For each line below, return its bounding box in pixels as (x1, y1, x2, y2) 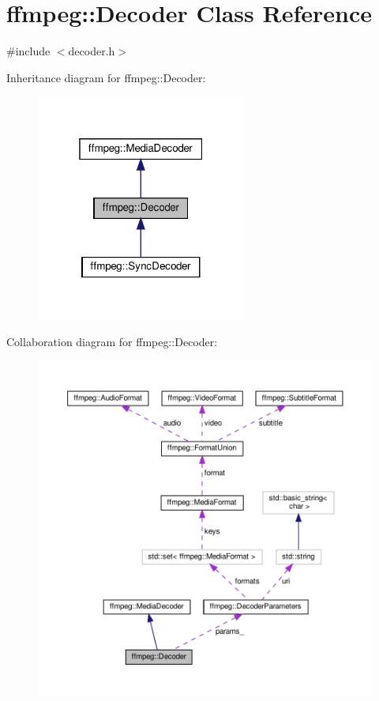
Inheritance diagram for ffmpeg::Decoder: (6, 69, 206, 85)
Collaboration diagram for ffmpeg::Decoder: (6, 334, 218, 350)
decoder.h (68, 43, 115, 59)
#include (6, 43, 51, 59)
